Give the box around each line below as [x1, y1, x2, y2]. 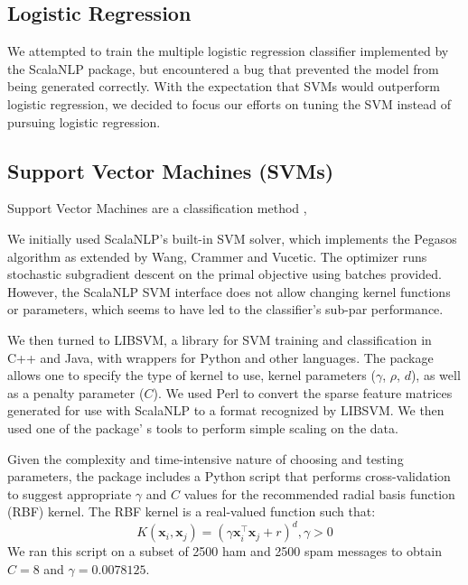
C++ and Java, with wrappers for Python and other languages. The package [7, 348, 434, 367]
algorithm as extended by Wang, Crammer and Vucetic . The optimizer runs [7, 246, 427, 265]
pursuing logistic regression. [7, 112, 161, 131]
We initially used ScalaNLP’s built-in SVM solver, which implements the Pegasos [7, 228, 457, 247]
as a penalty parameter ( [7, 383, 145, 402]
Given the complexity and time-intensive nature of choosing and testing [7, 449, 404, 468]
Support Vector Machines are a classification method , [7, 199, 307, 218]
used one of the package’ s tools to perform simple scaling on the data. [7, 418, 398, 437]
